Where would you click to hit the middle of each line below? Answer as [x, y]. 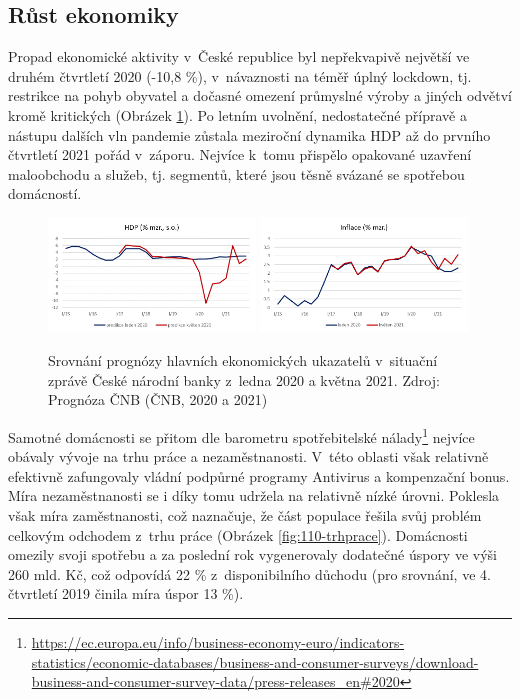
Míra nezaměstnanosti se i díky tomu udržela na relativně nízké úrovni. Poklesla [254, 495]
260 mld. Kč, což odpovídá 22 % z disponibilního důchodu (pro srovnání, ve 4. [249, 573]
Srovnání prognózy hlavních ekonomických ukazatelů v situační [243, 360]
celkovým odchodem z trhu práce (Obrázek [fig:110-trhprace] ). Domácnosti [238, 534]
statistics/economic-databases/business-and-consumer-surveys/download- [255, 661]
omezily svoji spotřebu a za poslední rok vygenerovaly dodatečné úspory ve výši [252, 554]
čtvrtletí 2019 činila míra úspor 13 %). [126, 593]
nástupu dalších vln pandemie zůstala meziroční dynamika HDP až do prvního [249, 134]
